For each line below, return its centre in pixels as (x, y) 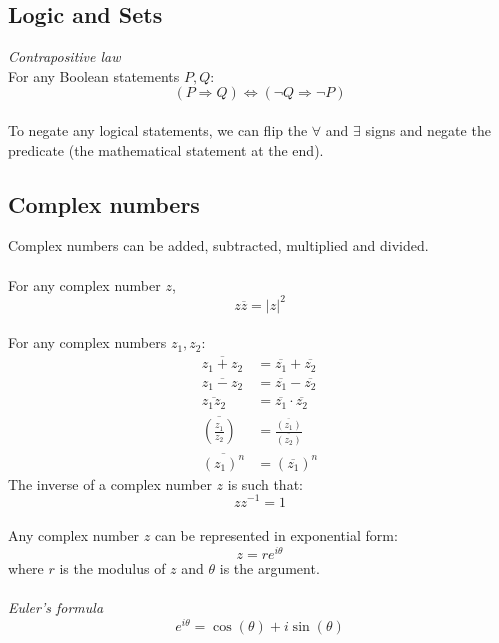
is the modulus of (112, 567)
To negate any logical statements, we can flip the (158, 129)
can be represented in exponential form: (276, 535)
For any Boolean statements (94, 75)
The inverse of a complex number (110, 483)
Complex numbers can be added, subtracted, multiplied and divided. (218, 245)
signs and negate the (428, 129)
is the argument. (269, 567)
